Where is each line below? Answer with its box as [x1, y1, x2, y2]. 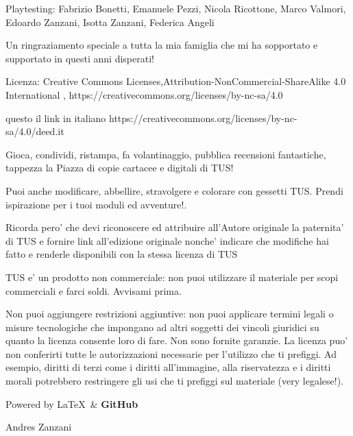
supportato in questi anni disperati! [5, 51, 154, 65]
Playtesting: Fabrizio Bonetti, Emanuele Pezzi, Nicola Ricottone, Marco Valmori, [5, 1, 346, 15]
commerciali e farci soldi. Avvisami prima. [5, 283, 182, 298]
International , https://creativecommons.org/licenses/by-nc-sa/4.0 [5, 87, 283, 101]
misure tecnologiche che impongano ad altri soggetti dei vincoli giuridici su [5, 319, 319, 334]
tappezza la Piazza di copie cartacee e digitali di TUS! [5, 160, 234, 175]
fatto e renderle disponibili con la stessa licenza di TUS [5, 247, 238, 261]
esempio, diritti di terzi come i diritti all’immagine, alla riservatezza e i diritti [5, 360, 331, 374]
